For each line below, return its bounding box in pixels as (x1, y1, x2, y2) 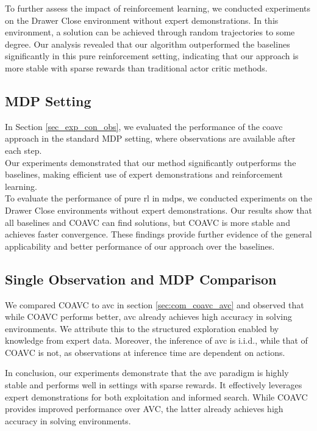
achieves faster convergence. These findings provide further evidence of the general (5, 228, 312, 241)
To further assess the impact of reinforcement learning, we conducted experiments (5, 2, 311, 14)
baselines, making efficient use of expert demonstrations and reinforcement (5, 168, 283, 181)
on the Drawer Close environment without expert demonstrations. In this (5, 13, 279, 26)
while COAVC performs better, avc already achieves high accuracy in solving (5, 310, 292, 323)
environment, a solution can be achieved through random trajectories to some (5, 26, 295, 38)
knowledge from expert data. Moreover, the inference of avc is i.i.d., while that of (5, 334, 308, 347)
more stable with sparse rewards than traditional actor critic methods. (5, 61, 268, 74)
